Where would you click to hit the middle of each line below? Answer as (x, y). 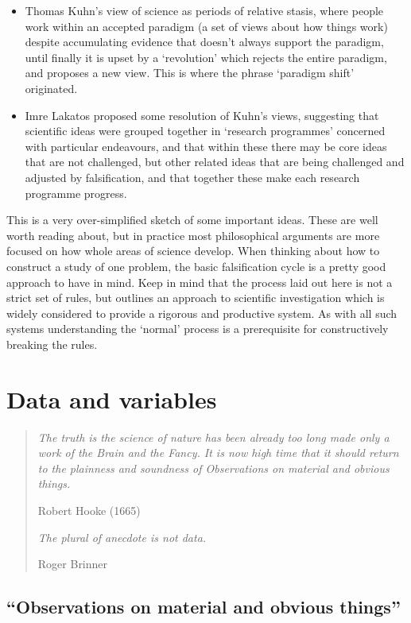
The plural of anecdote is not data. (122, 537)
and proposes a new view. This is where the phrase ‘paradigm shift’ (190, 73)
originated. (51, 88)
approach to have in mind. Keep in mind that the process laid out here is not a (200, 282)
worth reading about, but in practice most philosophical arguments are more (193, 235)
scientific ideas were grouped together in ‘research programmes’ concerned (205, 131)
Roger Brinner (73, 564)
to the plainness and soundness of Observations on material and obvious (213, 468)
